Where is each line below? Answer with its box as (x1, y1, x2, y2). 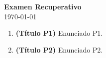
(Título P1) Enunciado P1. (15, 28, 103, 38)
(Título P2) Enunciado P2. (15, 44, 103, 55)
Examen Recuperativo (4, 1, 82, 11)
